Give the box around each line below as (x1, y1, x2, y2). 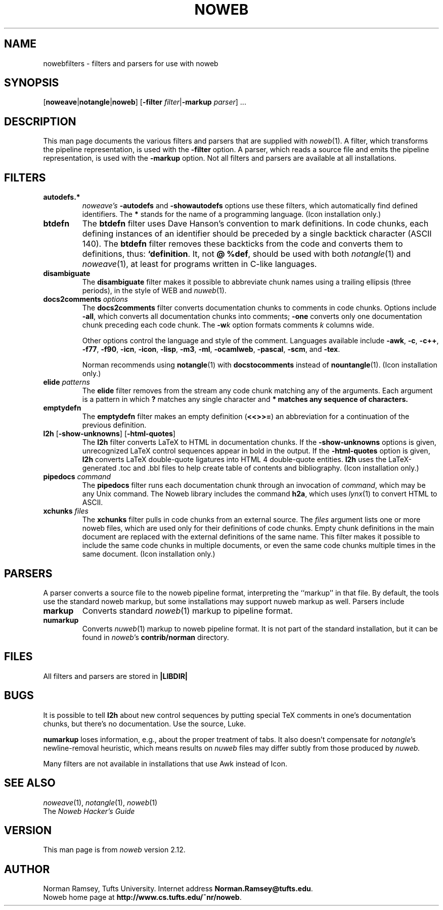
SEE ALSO (4, 777, 56, 790)
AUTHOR (4, 862, 50, 876)
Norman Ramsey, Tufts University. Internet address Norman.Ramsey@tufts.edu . (43, 884, 313, 893)
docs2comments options (43, 295, 128, 304)
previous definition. (82, 421, 147, 430)
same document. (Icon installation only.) (82, 550, 215, 559)
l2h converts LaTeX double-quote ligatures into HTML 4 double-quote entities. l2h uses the (82, 455, 387, 464)
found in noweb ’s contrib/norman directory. (82, 632, 229, 642)
